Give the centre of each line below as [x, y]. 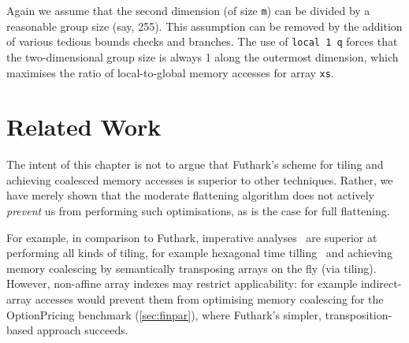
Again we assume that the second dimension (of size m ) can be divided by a [188, 10]
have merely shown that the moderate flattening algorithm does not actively [190, 195]
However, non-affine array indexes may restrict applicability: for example [182, 283]
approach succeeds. [82, 330]
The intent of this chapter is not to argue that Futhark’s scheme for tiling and [195, 164]
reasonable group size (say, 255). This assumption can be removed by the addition [204, 26]
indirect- [381, 283]
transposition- [359, 314]
